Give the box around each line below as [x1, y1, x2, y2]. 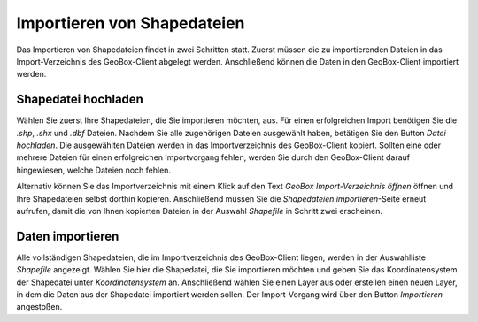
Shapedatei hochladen [16, 92, 143, 107]
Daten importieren [16, 228, 119, 243]
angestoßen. [16, 302, 63, 312]
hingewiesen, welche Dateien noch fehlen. [16, 165, 172, 175]
